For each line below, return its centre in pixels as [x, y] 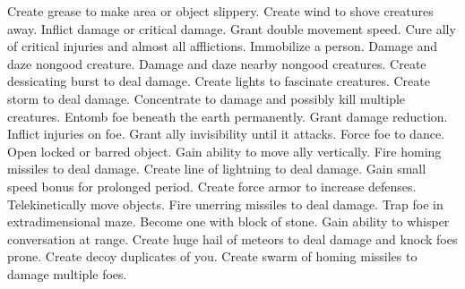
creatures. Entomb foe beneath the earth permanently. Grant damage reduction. [228, 116]
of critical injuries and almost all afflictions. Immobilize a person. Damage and [223, 46]
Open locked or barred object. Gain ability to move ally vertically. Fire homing [224, 151]
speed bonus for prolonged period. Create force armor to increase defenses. [212, 186]
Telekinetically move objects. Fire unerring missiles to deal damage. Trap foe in [225, 204]
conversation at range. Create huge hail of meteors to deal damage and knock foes [232, 238]
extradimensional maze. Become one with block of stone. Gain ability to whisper [228, 221]
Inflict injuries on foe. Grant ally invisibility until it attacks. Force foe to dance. [226, 134]
